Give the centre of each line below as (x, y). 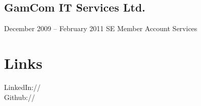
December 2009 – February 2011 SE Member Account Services (101, 28)
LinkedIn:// (22, 87)
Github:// (20, 97)
